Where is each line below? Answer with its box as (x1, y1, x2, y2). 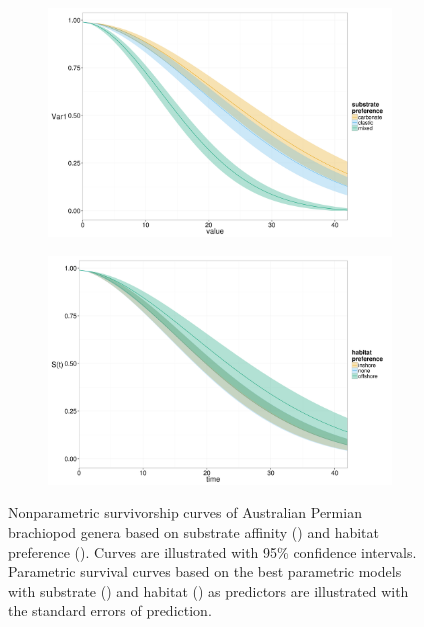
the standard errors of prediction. (8, 600, 212, 621)
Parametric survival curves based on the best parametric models (8, 561, 402, 582)
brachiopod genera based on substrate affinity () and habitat (8, 522, 379, 542)
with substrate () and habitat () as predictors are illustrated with (8, 580, 409, 601)
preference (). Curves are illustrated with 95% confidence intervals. (8, 541, 417, 562)
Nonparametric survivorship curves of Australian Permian (8, 502, 362, 523)
